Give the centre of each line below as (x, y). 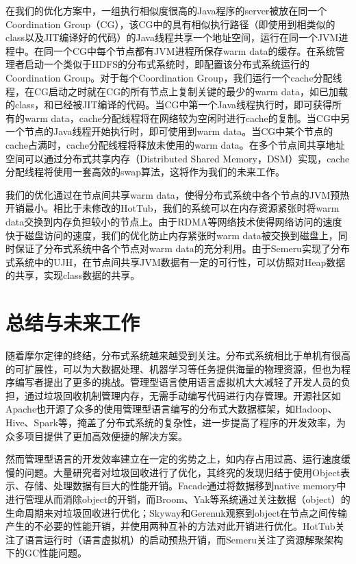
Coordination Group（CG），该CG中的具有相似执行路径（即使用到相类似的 (170, 24)
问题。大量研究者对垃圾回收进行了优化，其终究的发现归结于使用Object (182, 472)
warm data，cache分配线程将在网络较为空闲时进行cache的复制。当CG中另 (187, 118)
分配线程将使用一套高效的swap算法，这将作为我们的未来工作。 (145, 172)
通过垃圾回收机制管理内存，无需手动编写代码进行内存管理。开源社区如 (182, 395)
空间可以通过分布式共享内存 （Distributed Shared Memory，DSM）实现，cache (178, 158)
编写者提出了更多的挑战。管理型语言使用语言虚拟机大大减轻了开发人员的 (178, 382)
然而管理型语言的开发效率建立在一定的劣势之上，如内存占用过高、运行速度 (173, 459)
